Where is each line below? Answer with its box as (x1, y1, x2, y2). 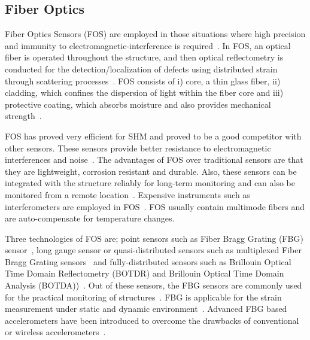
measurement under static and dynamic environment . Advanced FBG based (5, 302, 287, 315)
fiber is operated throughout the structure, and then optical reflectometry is (5, 51, 284, 63)
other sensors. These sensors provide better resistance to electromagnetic (5, 141, 271, 154)
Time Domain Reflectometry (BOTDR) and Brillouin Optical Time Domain (5, 267, 284, 280)
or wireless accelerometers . (5, 326, 106, 338)
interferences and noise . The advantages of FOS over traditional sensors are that (5, 153, 303, 166)
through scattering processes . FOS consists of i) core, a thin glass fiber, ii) (5, 74, 281, 87)
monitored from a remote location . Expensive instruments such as (5, 188, 250, 201)
